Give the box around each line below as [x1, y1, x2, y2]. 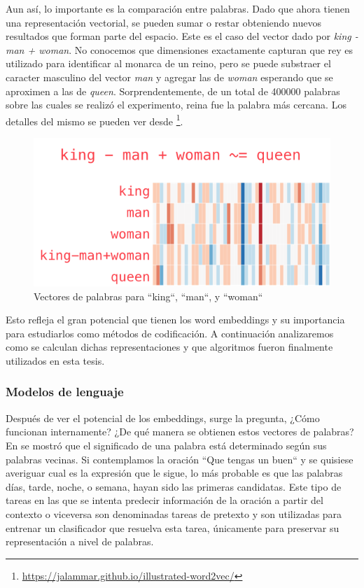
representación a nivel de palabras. [6, 534, 154, 549]
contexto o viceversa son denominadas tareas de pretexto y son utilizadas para [6, 506, 342, 521]
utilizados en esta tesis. [6, 353, 105, 367]
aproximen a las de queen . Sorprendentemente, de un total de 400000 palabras [6, 83, 340, 98]
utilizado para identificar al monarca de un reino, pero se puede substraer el [6, 56, 331, 71]
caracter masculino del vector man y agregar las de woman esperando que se [6, 69, 333, 84]
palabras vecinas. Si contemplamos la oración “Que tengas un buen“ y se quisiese [6, 451, 353, 466]
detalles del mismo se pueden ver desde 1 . [6, 111, 183, 128]
